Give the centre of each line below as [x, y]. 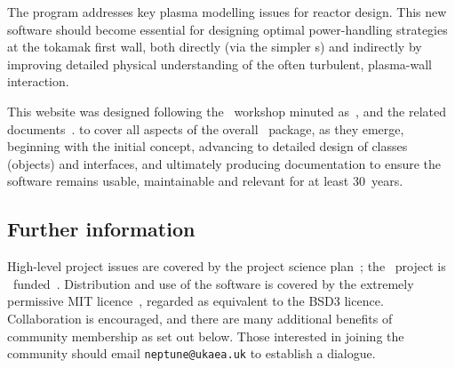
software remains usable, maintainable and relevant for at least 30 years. [205, 181]
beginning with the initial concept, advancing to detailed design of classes [208, 146]
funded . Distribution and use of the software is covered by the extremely [213, 283]
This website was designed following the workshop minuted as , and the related [227, 111]
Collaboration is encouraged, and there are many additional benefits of [200, 318]
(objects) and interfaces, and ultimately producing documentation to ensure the [224, 163]
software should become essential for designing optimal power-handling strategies [227, 29]
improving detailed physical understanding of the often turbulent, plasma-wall [220, 64]
